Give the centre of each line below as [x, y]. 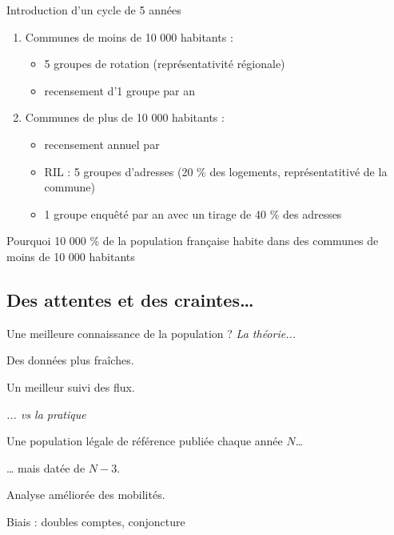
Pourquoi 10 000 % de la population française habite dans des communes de [193, 241]
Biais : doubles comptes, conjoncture [96, 521]
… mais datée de [46, 467]
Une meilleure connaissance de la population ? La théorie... [151, 333]
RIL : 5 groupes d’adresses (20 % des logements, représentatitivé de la [216, 171]
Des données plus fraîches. [70, 360]
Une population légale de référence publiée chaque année [145, 441]
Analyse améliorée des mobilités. [86, 495]
